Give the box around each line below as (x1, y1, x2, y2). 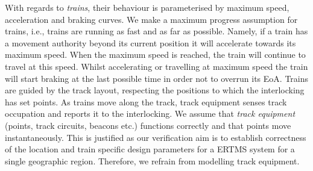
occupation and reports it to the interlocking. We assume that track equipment (5, 107, 296, 120)
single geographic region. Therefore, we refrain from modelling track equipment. (5, 154, 300, 167)
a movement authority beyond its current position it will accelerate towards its (5, 36, 296, 49)
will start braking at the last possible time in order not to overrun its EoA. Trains (5, 72, 309, 84)
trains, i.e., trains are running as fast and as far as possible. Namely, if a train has (5, 25, 308, 37)
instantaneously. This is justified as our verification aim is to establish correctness (5, 131, 306, 143)
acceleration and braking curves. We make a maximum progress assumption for (5, 13, 298, 25)
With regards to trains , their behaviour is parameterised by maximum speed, (5, 1, 289, 13)
